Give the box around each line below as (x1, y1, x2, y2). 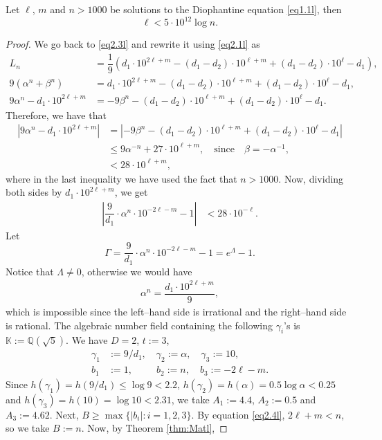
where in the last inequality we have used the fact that (6, 171, 237, 185)
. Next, (49, 407, 79, 421)
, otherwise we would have (81, 264, 192, 278)
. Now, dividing (278, 171, 344, 185)
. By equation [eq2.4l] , (191, 407, 285, 421)
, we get (114, 185, 148, 199)
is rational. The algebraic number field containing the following (6, 318, 273, 332)
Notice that (6, 264, 54, 278)
